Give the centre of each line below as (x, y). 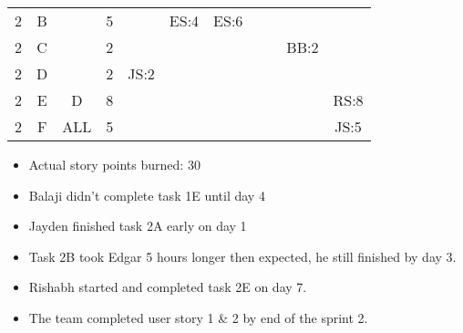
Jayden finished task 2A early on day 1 (138, 226)
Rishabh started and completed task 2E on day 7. (168, 287)
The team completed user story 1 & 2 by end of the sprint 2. (198, 317)
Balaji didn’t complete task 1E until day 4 (147, 195)
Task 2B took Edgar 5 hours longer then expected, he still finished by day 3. (242, 256)
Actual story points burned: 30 (114, 164)
